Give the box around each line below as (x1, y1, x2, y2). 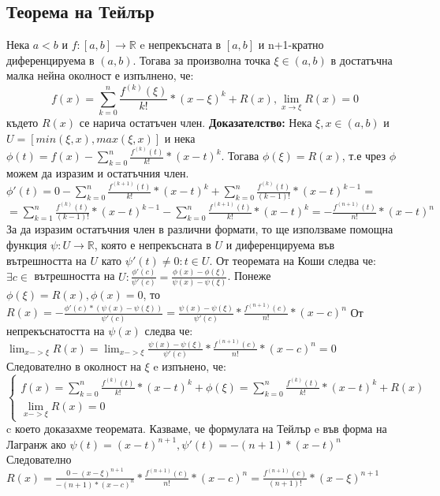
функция (6, 237, 47, 253)
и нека (164, 129, 196, 146)
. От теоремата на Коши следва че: (209, 252, 376, 268)
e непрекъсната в (140, 36, 222, 53)
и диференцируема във (226, 237, 335, 253)
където (6, 114, 39, 131)
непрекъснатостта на (6, 322, 105, 338)
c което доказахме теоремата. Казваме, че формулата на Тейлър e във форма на (6, 420, 387, 437)
